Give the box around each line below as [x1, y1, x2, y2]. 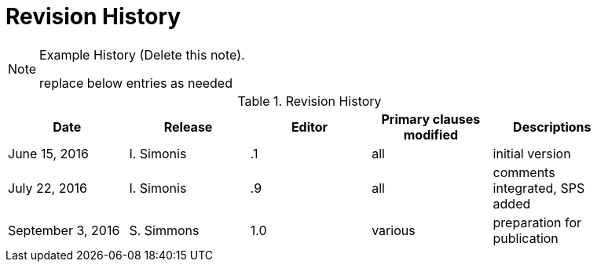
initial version [493, 145, 571, 161]
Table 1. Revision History [237, 92, 382, 109]
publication [493, 230, 559, 246]
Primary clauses [381, 110, 481, 127]
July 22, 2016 [8, 179, 87, 196]
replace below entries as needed [39, 74, 233, 91]
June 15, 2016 [8, 145, 89, 161]
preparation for [493, 214, 582, 230]
